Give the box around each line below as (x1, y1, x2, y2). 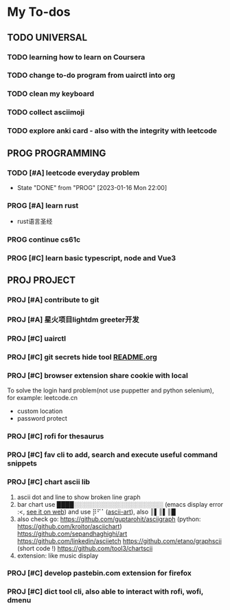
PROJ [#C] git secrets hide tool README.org (7, 353, 158, 362)
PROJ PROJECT (7, 275, 76, 286)
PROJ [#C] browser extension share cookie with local (7, 371, 189, 381)
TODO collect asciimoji (7, 107, 85, 117)
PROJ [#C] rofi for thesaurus (7, 432, 104, 441)
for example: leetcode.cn (7, 394, 78, 402)
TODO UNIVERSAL (7, 32, 88, 43)
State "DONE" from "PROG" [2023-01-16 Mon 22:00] (16, 183, 167, 191)
